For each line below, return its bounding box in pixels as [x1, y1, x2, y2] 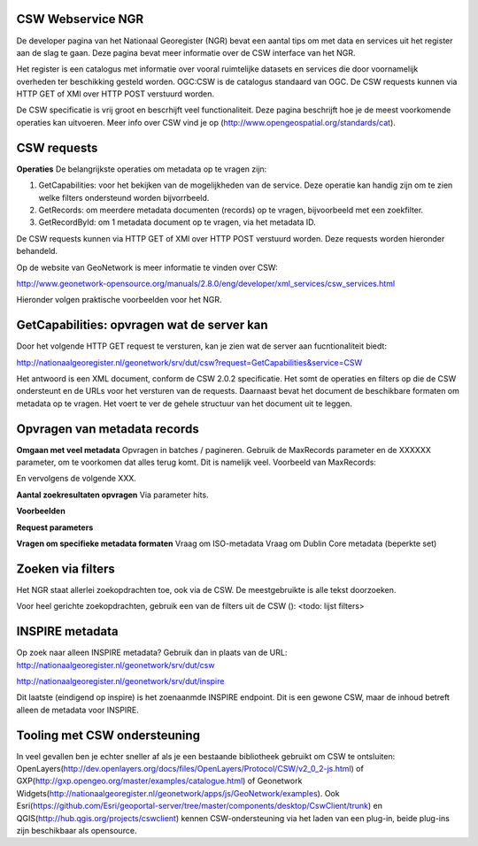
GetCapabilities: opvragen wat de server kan [16, 318, 269, 333]
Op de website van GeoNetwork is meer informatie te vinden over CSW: [16, 262, 278, 273]
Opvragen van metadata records [16, 421, 199, 436]
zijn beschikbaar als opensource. [16, 826, 137, 836]
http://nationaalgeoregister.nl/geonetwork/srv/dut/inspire [16, 675, 225, 686]
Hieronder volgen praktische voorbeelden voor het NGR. [16, 295, 222, 305]
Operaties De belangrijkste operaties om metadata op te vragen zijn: [16, 164, 267, 174]
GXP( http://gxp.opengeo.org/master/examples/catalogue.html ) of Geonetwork [16, 775, 303, 787]
